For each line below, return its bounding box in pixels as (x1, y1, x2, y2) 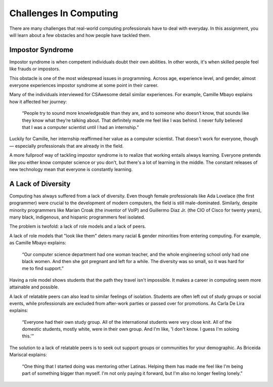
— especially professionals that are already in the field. (9, 143, 124, 149)
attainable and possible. (9, 284, 59, 290)
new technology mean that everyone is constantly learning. (9, 166, 133, 172)
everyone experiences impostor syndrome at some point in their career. (9, 82, 159, 89)
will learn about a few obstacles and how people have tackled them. (9, 32, 151, 38)
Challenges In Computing (9, 8, 118, 19)
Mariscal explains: (9, 352, 48, 358)
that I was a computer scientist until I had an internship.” (22, 124, 139, 130)
